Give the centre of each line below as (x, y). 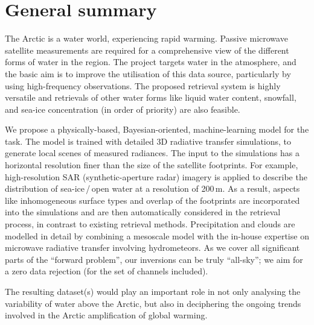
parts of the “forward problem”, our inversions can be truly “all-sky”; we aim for (154, 259)
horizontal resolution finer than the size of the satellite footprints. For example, (152, 165)
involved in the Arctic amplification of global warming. (106, 315)
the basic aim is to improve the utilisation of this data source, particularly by (148, 73)
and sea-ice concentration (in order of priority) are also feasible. (123, 109)
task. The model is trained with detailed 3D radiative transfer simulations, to (148, 141)
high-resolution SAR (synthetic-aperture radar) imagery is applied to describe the (156, 176)
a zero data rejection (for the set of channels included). (107, 271)
